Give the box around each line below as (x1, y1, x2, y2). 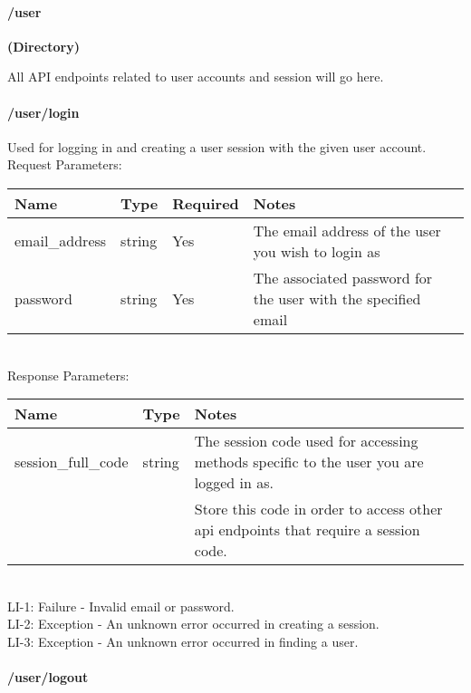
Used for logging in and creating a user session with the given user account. (7, 137, 427, 156)
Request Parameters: (7, 155, 122, 174)
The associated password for (253, 266, 433, 288)
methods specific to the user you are (194, 451, 424, 473)
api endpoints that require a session (194, 519, 420, 541)
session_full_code (14, 451, 129, 473)
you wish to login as (253, 240, 380, 262)
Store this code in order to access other (194, 498, 443, 520)
